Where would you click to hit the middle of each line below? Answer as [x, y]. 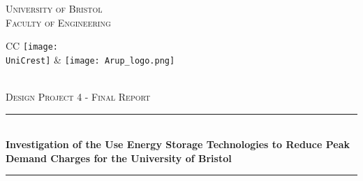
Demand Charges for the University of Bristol [119, 158]
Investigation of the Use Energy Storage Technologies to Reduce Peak [178, 144]
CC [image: [32, 46]
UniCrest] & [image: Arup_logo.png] [90, 59]
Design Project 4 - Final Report [78, 97]
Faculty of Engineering [58, 22]
